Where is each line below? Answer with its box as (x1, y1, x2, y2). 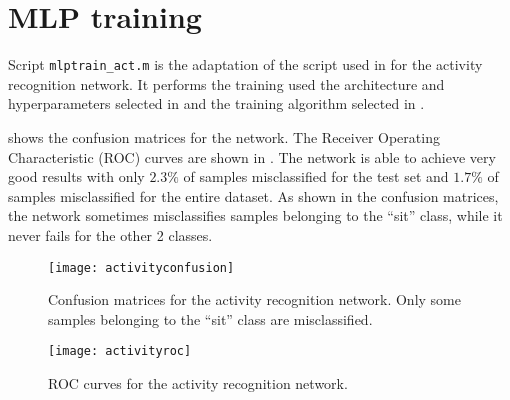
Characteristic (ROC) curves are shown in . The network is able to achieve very (8, 146, 496, 167)
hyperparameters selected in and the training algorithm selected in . (8, 93, 425, 114)
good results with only (8, 166, 145, 187)
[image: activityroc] (48, 344, 192, 359)
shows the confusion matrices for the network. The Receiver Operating (8, 126, 440, 147)
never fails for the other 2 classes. (8, 224, 213, 245)
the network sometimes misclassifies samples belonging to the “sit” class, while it (8, 205, 503, 226)
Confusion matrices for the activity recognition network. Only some (48, 289, 461, 310)
